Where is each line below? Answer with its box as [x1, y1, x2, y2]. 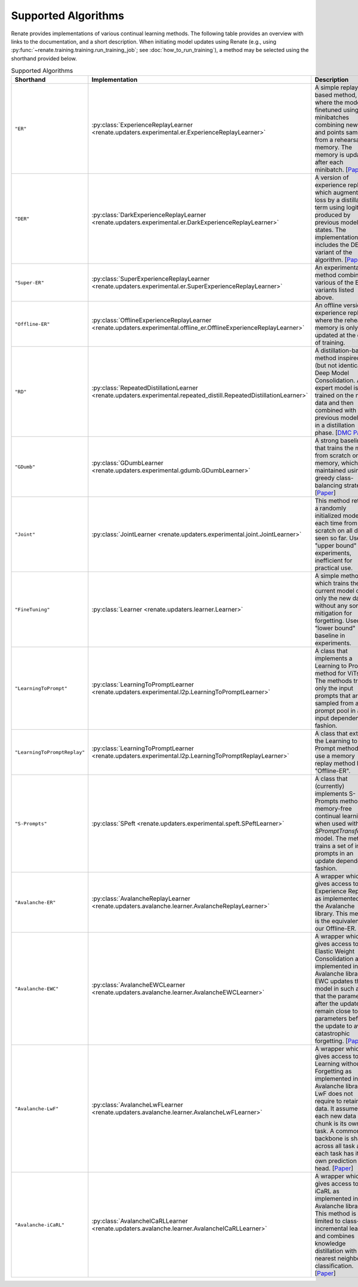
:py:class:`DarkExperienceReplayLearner [91, 211, 206, 219]
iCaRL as [314, 1187, 340, 1196]
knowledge [314, 1239, 346, 1248]
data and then [314, 399, 354, 407]
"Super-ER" [14, 279, 45, 286]
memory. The [314, 143, 352, 152]
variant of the [314, 248, 353, 256]
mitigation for [314, 609, 352, 617]
